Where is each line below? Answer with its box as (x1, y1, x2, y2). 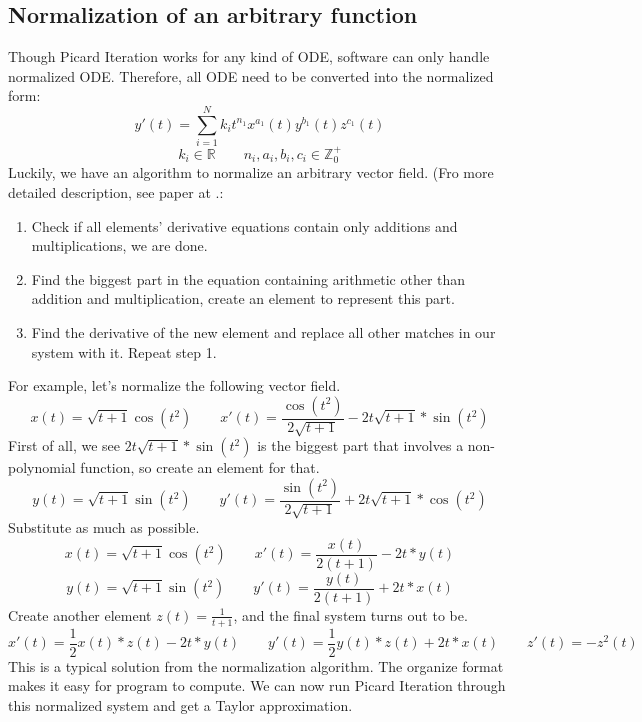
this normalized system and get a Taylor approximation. (8, 694, 353, 715)
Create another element (8, 604, 152, 625)
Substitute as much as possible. (8, 517, 200, 538)
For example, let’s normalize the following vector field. (8, 375, 341, 396)
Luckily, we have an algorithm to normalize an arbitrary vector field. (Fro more (8, 162, 494, 183)
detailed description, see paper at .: (8, 181, 224, 202)
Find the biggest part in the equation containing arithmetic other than (31, 268, 466, 289)
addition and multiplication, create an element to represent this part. (31, 288, 455, 309)
